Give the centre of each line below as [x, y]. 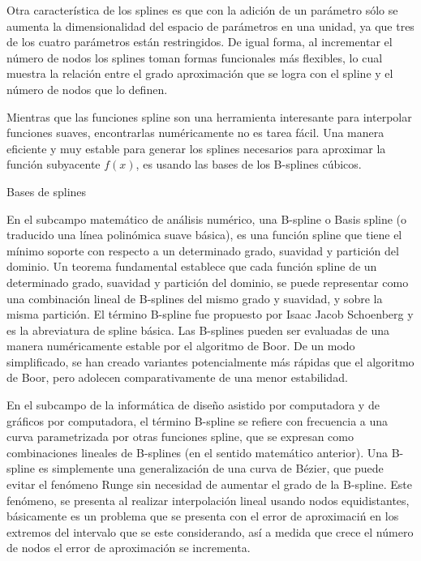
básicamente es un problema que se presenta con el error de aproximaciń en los [203, 516]
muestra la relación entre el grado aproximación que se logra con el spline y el [200, 73]
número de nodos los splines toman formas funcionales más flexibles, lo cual [195, 57]
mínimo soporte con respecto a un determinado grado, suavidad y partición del [203, 250]
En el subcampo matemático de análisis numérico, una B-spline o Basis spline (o [207, 218]
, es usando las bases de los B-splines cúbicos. [249, 164]
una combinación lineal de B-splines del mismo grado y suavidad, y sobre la [195, 298]
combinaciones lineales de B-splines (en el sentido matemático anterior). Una [197, 452]
